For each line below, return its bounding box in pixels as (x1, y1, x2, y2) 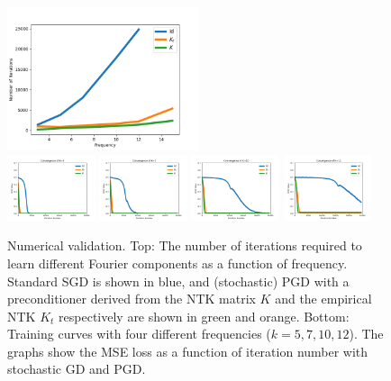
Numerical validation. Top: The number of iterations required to (7, 236, 362, 255)
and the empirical (275, 289, 372, 308)
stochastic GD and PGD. (7, 359, 146, 378)
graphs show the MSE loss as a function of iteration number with (7, 341, 368, 360)
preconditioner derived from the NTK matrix (7, 289, 256, 308)
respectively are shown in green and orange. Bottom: (59, 306, 350, 325)
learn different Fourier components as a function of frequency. (7, 253, 348, 272)
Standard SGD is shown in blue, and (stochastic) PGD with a (7, 271, 350, 290)
